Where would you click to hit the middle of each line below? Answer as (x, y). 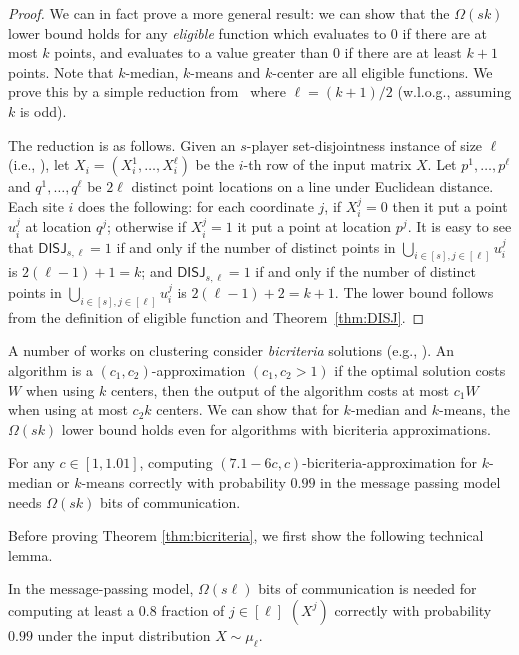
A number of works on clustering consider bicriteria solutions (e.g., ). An (231, 350)
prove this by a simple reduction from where (147, 91)
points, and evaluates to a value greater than (191, 52)
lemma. (30, 554)
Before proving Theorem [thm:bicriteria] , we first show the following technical (246, 535)
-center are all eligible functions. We (382, 71)
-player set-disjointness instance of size (364, 144)
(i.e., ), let (39, 164)
